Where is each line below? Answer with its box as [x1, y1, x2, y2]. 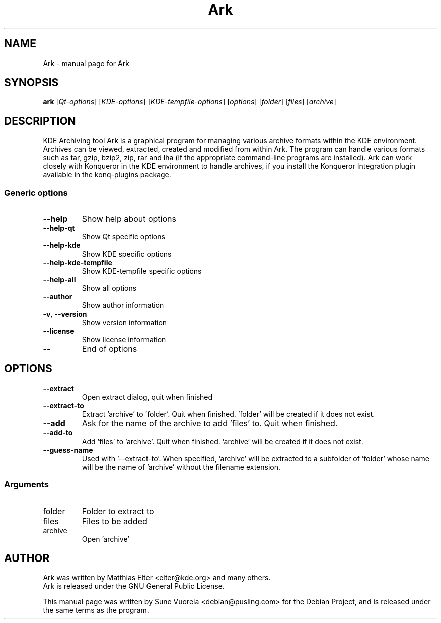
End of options [82, 344, 137, 354]
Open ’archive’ [82, 534, 129, 543]
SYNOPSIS [4, 76, 59, 89]
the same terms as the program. [43, 606, 149, 615]
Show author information [82, 301, 164, 310]
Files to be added [82, 516, 148, 526]
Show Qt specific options [82, 232, 165, 241]
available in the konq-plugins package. [43, 170, 171, 179]
